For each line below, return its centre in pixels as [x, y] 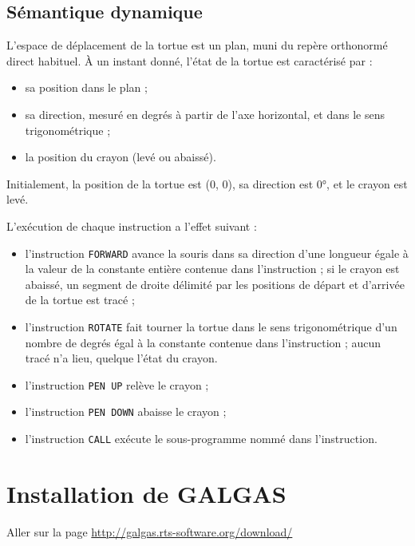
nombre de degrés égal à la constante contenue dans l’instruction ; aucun [203, 342]
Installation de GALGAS [146, 493]
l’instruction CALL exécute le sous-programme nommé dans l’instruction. [201, 439]
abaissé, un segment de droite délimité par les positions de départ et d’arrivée [215, 284]
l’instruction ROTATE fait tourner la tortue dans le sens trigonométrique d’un [211, 326]
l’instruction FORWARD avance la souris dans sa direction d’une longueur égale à [217, 253]
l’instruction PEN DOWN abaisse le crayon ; [126, 411]
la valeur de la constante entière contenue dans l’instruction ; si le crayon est [212, 269]
